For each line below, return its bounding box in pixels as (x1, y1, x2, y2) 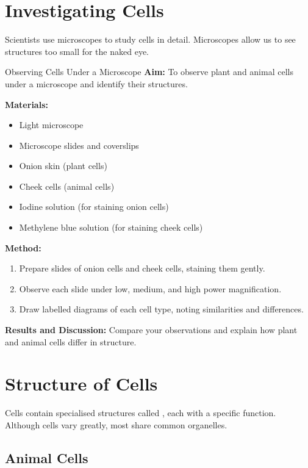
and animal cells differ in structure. (5, 335, 137, 348)
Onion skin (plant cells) (19, 159, 107, 172)
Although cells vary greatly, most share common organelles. (5, 418, 227, 431)
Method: (5, 241, 41, 254)
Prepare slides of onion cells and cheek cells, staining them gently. (19, 262, 265, 275)
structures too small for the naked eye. (5, 45, 149, 57)
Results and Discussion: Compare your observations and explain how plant (5, 323, 298, 336)
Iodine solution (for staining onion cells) (19, 200, 169, 213)
